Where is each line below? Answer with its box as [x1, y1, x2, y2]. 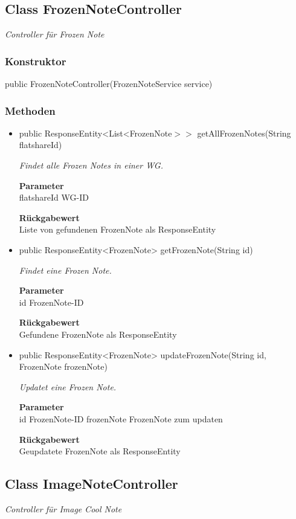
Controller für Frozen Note [5, 28, 105, 40]
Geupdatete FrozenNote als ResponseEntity [19, 445, 181, 457]
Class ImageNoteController [5, 474, 178, 493]
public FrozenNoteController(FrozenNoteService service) [5, 77, 213, 90]
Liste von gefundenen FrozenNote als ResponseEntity [19, 223, 216, 236]
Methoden [5, 103, 56, 118]
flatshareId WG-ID [19, 191, 89, 204]
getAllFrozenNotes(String [197, 126, 291, 139]
